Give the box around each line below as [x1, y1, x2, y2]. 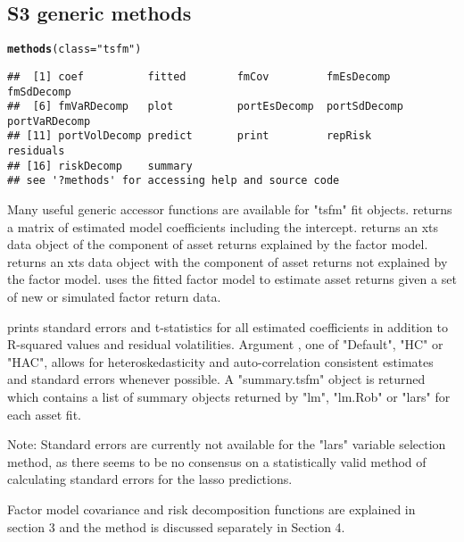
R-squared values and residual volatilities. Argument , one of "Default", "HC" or [7, 335, 443, 354]
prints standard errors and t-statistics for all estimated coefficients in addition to [7, 317, 448, 336]
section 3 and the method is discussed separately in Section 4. [7, 517, 345, 536]
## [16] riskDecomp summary [7, 159, 193, 172]
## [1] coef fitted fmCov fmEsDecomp [7, 70, 391, 83]
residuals [7, 145, 65, 158]
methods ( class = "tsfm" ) [7, 43, 142, 56]
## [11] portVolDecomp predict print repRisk [7, 129, 372, 143]
